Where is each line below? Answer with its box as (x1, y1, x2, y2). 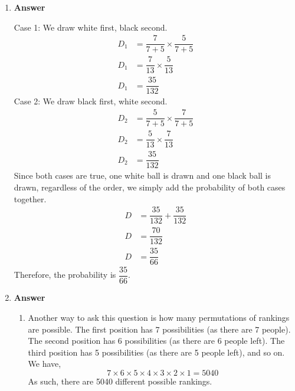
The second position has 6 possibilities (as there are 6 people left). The (28, 334, 285, 347)
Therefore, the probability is (14, 268, 116, 281)
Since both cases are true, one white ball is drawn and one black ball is (14, 169, 271, 182)
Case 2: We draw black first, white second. (14, 95, 168, 107)
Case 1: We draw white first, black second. (14, 21, 168, 33)
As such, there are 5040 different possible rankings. (28, 375, 212, 387)
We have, (28, 357, 61, 370)
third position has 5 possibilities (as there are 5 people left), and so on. (28, 346, 285, 358)
